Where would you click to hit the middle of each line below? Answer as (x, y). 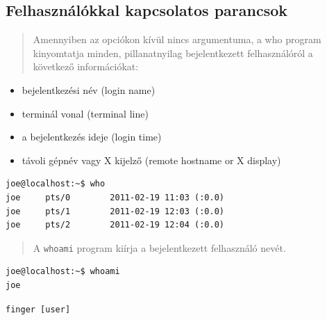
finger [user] (38, 309)
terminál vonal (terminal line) (85, 113)
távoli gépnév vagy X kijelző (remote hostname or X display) (151, 160)
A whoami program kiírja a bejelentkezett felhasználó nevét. (159, 247)
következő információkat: (86, 66)
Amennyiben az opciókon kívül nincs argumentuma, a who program (177, 39)
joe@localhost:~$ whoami (63, 272)
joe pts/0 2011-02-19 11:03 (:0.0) (115, 197)
